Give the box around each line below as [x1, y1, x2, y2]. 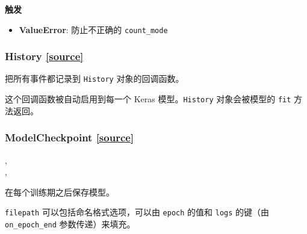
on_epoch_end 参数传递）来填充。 [5, 218, 135, 230]
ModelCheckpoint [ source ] [5, 130, 134, 145]
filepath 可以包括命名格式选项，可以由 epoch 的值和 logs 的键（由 [5, 206, 270, 218]
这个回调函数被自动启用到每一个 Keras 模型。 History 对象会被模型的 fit [5, 93, 291, 105]
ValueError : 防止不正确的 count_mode [19, 23, 168, 35]
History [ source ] [5, 49, 84, 64]
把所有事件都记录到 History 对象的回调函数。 [5, 72, 184, 85]
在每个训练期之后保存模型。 [5, 185, 114, 198]
